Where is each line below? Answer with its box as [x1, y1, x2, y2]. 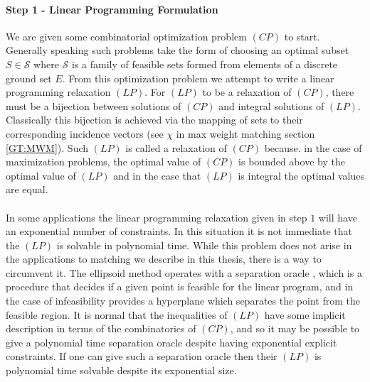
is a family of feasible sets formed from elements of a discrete [71, 56, 338, 71]
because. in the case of [264, 140, 362, 155]
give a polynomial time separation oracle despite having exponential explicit [6, 334, 337, 349]
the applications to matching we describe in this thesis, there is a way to [6, 251, 322, 266]
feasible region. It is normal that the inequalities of [6, 307, 228, 322]
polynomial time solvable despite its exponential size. [6, 363, 237, 378]
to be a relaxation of [202, 84, 292, 99]
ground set [6, 70, 52, 85]
